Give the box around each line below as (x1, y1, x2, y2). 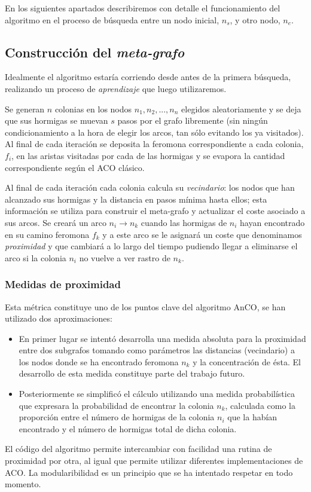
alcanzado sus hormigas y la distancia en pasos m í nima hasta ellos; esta (5, 192, 267, 205)
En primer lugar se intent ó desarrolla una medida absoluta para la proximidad (19, 332, 306, 344)
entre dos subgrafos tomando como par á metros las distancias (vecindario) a (19, 344, 295, 356)
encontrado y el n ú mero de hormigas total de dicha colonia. (19, 422, 237, 435)
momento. (5, 478, 41, 490)
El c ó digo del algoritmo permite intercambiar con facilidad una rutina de (5, 442, 272, 455)
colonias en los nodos (54, 102, 132, 115)
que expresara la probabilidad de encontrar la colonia (19, 399, 214, 411)
